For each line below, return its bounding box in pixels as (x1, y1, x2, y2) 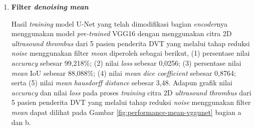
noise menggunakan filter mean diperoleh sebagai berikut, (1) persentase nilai (11, 48, 250, 58)
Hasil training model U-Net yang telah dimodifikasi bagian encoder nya (11, 18, 227, 29)
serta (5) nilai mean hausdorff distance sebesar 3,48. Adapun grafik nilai (11, 77, 232, 88)
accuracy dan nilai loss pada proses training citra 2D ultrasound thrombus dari (11, 87, 251, 97)
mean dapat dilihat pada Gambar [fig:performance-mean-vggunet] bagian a (11, 106, 241, 117)
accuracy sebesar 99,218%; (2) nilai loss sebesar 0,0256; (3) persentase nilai (11, 57, 241, 68)
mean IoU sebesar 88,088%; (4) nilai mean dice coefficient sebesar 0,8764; (11, 67, 236, 78)
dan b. (11, 116, 31, 127)
